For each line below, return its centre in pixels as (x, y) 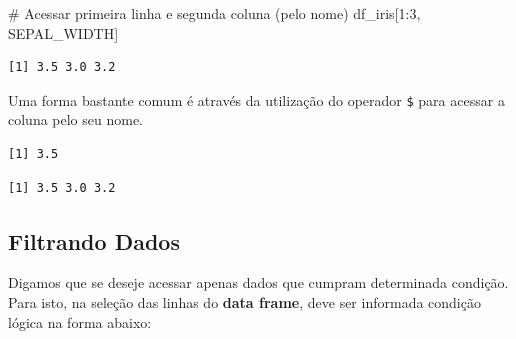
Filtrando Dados (94, 240)
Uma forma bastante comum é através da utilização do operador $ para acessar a (256, 99)
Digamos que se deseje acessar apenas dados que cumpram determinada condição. (258, 282)
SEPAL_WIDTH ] (63, 32)
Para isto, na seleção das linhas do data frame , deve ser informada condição (244, 302)
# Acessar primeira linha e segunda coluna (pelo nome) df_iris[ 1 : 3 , (214, 13)
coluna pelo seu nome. (76, 119)
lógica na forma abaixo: (80, 321)
